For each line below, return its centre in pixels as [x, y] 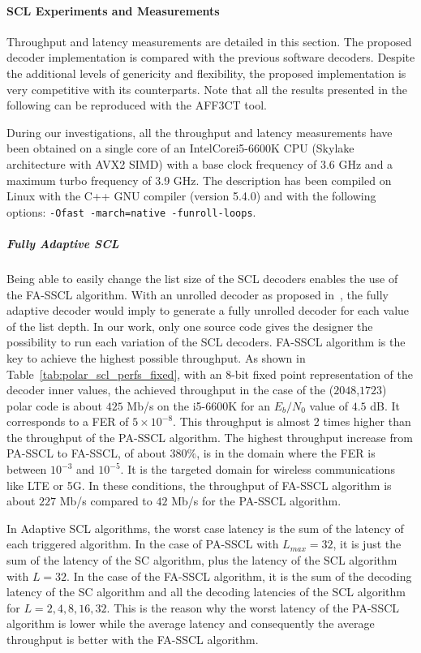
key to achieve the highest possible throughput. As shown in [156, 357]
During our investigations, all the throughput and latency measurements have [200, 132]
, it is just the [367, 544]
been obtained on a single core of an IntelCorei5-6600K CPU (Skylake [180, 148]
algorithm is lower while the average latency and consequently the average [191, 623]
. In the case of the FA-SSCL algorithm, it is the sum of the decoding [239, 576]
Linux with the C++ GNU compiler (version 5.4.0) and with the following [191, 196]
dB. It [385, 405]
